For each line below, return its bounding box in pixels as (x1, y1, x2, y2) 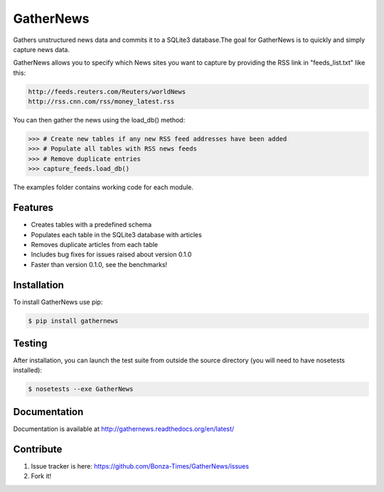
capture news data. (13, 45, 70, 53)
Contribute (13, 443, 63, 455)
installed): (13, 366, 43, 375)
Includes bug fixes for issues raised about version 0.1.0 (31, 250, 192, 259)
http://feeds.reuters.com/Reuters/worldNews (28, 88, 186, 95)
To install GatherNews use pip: (13, 298, 103, 306)
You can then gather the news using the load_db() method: (13, 116, 186, 125)
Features (13, 201, 53, 214)
